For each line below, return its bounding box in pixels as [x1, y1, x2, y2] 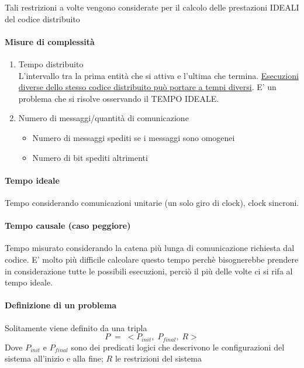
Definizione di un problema [5, 299, 117, 311]
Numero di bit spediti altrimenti [32, 151, 148, 163]
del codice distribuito [5, 12, 80, 25]
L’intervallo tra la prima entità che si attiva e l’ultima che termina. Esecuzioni [18, 69, 299, 81]
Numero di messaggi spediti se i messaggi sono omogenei [32, 131, 235, 143]
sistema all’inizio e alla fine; [5, 352, 103, 364]
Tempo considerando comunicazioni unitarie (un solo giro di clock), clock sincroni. [5, 196, 299, 208]
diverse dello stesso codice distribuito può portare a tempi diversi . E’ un [18, 81, 277, 93]
